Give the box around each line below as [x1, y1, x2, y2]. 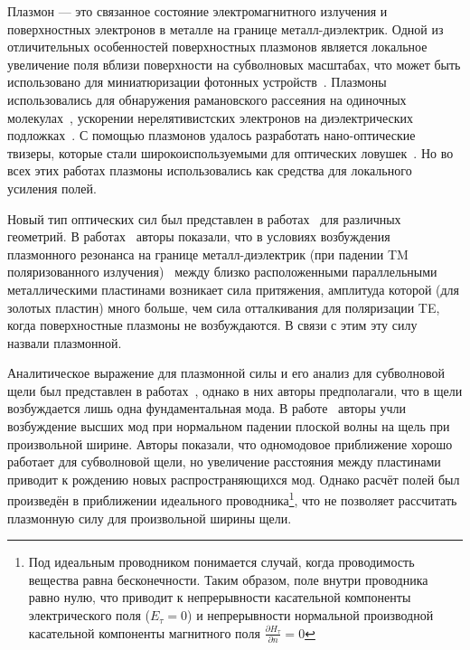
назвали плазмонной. [7, 333, 122, 352]
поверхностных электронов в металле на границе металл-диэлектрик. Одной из [7, 19, 444, 38]
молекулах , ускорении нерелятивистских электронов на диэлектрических [7, 108, 414, 127]
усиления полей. [7, 178, 97, 197]
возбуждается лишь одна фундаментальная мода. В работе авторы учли [7, 399, 407, 418]
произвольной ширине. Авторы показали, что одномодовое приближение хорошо [7, 434, 453, 453]
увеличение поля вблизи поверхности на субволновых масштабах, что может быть [7, 54, 461, 73]
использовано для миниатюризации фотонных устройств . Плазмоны [7, 72, 387, 91]
